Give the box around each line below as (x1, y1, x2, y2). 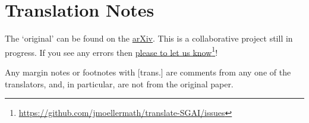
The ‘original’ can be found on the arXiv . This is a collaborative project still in (5, 32, 293, 45)
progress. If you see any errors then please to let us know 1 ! (5, 44, 218, 58)
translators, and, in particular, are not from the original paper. (5, 77, 234, 90)
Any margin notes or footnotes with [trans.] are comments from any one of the (5, 65, 291, 78)
